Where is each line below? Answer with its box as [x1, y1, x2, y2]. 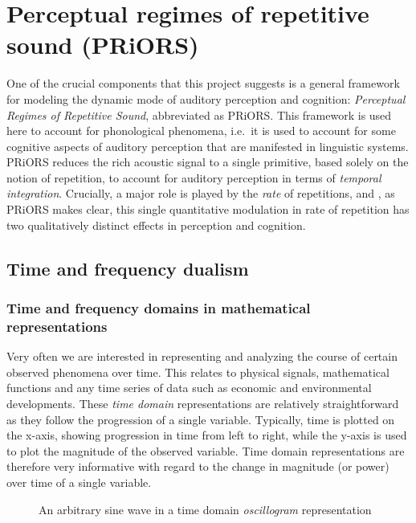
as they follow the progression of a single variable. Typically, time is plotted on [6, 411, 395, 427]
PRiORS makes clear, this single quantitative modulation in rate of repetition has [6, 201, 410, 218]
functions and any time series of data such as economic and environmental [6, 379, 372, 396]
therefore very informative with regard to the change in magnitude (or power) [6, 458, 389, 475]
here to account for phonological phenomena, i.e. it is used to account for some [6, 122, 396, 139]
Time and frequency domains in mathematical [6, 297, 311, 317]
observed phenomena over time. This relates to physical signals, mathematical [6, 363, 389, 380]
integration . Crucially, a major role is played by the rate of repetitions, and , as [6, 185, 395, 202]
